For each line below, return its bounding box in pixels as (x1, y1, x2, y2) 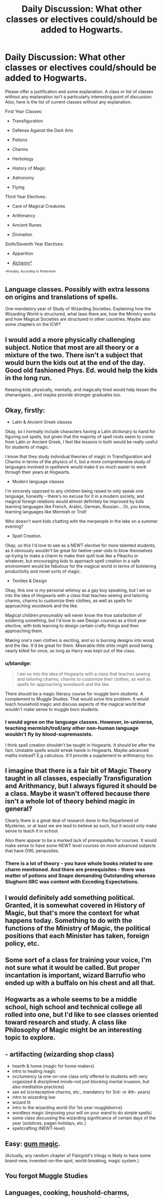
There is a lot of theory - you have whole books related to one (5, 860, 153, 867)
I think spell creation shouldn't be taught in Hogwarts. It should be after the (5, 742, 155, 748)
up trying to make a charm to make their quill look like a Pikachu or (5, 553, 139, 558)
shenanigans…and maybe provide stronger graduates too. (5, 392, 122, 398)
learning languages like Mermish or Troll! (5, 509, 87, 514)
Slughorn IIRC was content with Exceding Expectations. (5, 878, 140, 885)
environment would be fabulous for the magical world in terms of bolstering (5, 563, 157, 569)
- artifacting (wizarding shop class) (5, 1050, 114, 1058)
